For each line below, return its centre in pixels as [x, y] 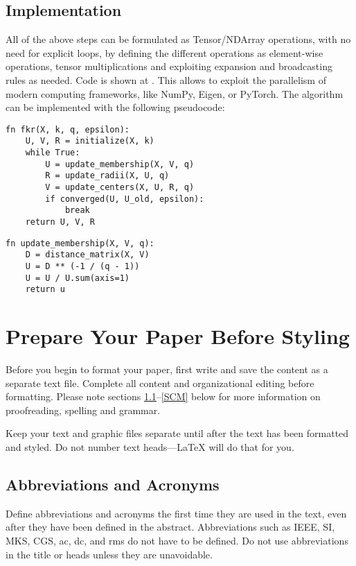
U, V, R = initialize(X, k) [90, 141]
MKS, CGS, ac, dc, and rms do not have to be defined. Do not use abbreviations [177, 541]
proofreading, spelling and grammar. [83, 410]
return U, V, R [60, 222]
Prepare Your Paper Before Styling [178, 336]
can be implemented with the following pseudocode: [115, 107]
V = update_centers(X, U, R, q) [120, 188]
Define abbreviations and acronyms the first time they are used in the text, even [176, 513]
